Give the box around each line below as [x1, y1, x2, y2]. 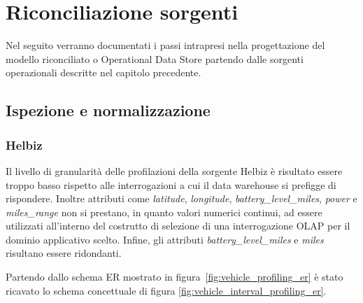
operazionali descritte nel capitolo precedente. [6, 65, 201, 80]
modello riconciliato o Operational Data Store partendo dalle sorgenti [6, 51, 304, 66]
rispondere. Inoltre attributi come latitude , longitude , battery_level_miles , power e [6, 191, 357, 206]
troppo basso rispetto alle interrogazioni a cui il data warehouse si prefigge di [6, 177, 336, 192]
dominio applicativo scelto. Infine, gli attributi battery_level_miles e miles [6, 232, 324, 246]
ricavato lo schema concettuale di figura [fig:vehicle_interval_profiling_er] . [6, 283, 327, 297]
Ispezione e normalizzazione [6, 99, 211, 121]
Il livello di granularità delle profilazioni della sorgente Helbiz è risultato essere [6, 163, 343, 178]
